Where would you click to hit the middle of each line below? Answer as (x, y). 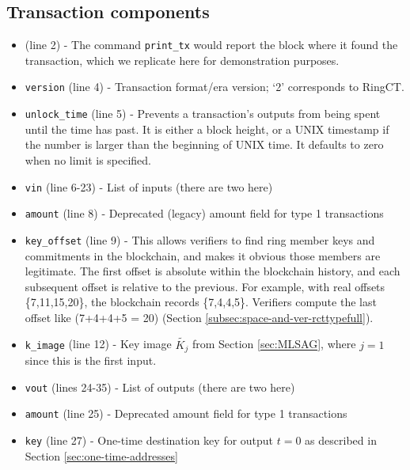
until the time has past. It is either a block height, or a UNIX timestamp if (207, 129)
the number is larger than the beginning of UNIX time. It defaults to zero (204, 144)
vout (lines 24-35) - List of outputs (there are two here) (160, 387)
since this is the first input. (91, 360)
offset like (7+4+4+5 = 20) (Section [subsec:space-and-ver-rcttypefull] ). (199, 317)
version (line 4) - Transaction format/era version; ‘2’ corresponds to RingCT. (214, 87)
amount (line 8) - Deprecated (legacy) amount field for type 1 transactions (204, 213)
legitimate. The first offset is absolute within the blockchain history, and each (213, 271)
